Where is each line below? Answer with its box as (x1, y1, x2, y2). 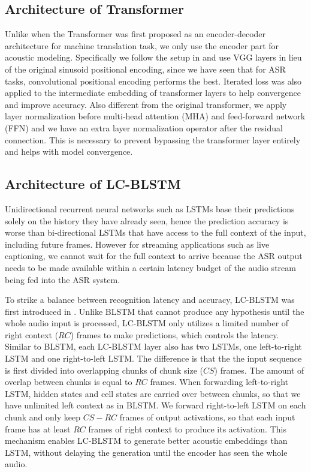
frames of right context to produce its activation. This (88, 422, 286, 435)
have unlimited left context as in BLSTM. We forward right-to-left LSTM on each (5, 399, 306, 411)
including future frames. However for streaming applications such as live (5, 237, 270, 250)
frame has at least (5, 422, 71, 435)
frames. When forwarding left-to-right (150, 375, 288, 388)
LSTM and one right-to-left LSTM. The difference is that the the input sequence (5, 352, 302, 365)
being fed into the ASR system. (5, 273, 120, 285)
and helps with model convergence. (5, 145, 133, 158)
